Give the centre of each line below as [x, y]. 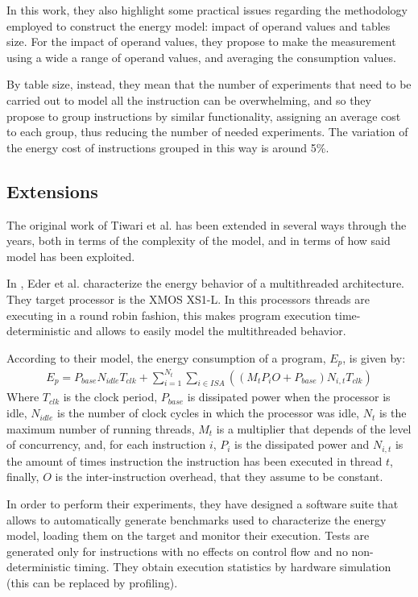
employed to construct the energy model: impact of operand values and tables [199, 25]
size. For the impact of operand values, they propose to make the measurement [201, 41]
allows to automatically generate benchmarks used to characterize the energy [197, 519]
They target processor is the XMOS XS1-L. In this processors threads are [188, 298]
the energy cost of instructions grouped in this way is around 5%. [168, 147]
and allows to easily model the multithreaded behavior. [210, 331]
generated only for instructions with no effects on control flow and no [177, 551]
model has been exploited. [71, 256]
